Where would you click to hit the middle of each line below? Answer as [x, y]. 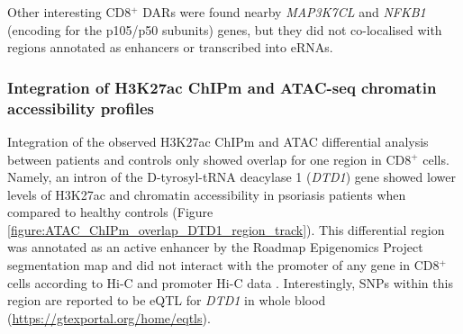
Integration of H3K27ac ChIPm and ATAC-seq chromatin [222, 87]
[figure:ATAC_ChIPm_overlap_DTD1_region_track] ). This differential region [226, 229]
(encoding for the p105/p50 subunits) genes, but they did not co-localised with [225, 29]
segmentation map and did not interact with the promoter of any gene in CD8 [223, 265]
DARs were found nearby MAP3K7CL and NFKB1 [284, 12]
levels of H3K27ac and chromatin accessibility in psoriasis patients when [207, 194]
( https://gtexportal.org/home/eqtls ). [109, 317]
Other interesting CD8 [69, 12]
